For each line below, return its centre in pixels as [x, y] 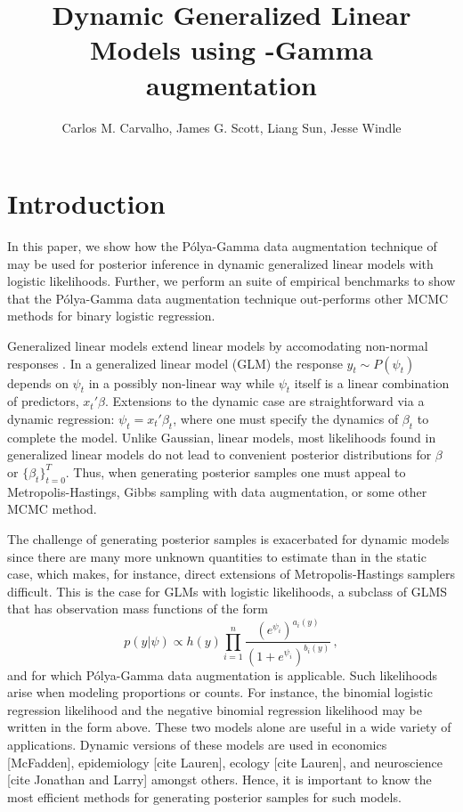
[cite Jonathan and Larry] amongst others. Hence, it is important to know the [219, 780]
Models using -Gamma [231, 49]
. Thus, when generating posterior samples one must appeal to [236, 471]
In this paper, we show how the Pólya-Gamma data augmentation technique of [222, 246]
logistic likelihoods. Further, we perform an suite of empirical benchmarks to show [231, 281]
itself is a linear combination [372, 382]
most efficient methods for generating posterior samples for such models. [204, 796]
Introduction [86, 203]
